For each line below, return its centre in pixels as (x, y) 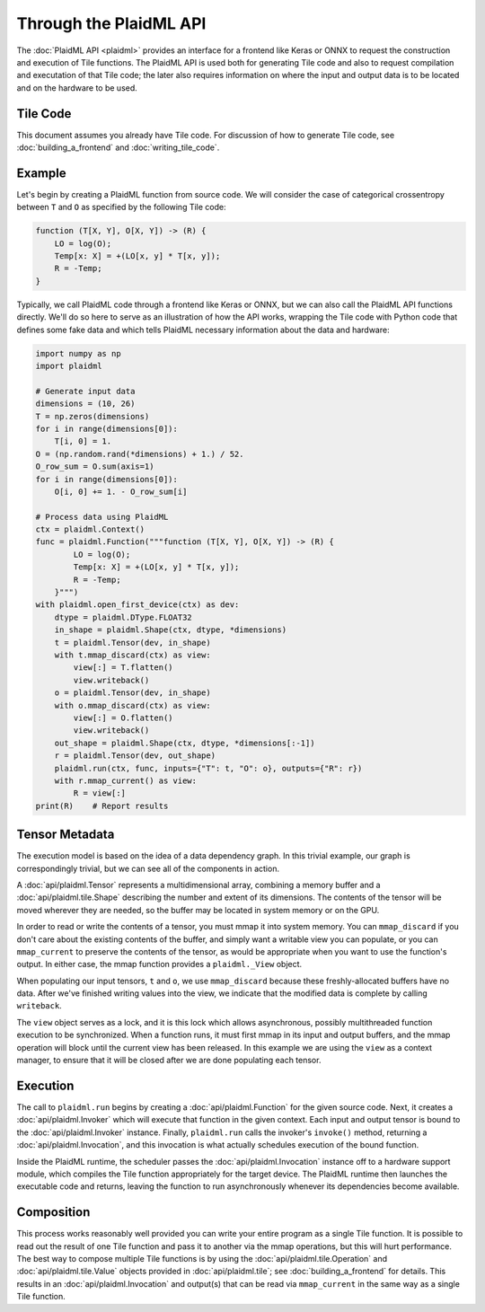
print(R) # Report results (102, 806)
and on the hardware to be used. (77, 88)
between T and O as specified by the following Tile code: (121, 207)
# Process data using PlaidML (102, 517)
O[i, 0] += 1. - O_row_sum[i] (121, 491)
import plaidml (69, 366)
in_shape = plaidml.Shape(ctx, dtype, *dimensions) (171, 630)
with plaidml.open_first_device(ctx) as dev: (137, 605)
